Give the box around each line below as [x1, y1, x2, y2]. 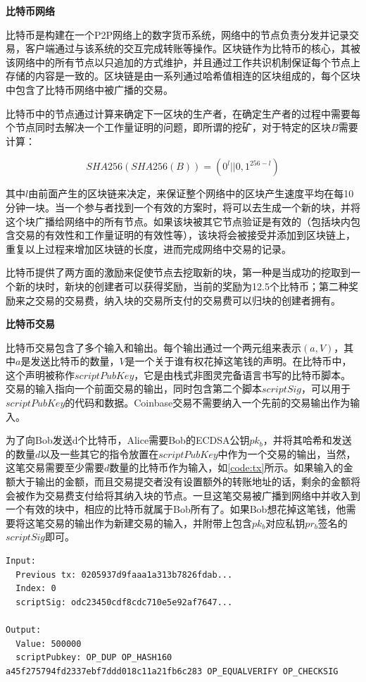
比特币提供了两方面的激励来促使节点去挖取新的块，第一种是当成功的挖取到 [6, 265, 351, 280]
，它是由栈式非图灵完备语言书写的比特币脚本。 [134, 367, 351, 382]
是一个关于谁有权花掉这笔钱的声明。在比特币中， [125, 354, 352, 368]
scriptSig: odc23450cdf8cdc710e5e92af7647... [15, 597, 233, 607]
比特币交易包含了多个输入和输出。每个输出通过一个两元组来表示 [6, 340, 301, 354]
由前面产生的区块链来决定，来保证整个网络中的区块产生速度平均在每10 [28, 186, 354, 201]
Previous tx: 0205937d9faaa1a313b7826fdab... [15, 569, 233, 580]
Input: [6, 556, 36, 566]
